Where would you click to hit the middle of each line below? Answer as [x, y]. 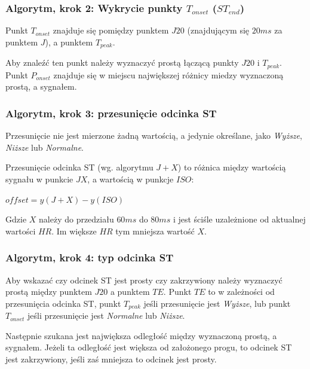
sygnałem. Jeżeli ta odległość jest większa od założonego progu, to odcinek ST [149, 347]
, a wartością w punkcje [131, 179]
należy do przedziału [76, 219]
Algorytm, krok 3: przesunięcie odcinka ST [111, 113]
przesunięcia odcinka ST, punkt [63, 303]
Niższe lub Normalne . [44, 147]
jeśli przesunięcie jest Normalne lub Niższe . [106, 315]
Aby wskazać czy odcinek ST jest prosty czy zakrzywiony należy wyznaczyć [144, 280]
